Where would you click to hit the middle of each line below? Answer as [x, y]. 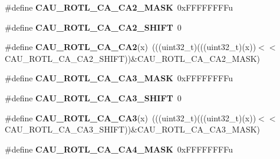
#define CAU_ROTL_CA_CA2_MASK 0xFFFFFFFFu [119, 7]
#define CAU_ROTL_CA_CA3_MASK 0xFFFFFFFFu [119, 78]
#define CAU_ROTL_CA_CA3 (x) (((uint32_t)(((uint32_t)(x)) [131, 117]
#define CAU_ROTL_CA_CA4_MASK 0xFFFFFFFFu [119, 149]
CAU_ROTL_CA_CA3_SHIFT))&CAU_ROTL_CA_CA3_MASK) [133, 129]
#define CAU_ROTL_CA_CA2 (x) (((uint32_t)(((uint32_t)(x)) [131, 47]
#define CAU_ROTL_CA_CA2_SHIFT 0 [93, 27]
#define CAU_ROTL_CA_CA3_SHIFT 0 [93, 97]
